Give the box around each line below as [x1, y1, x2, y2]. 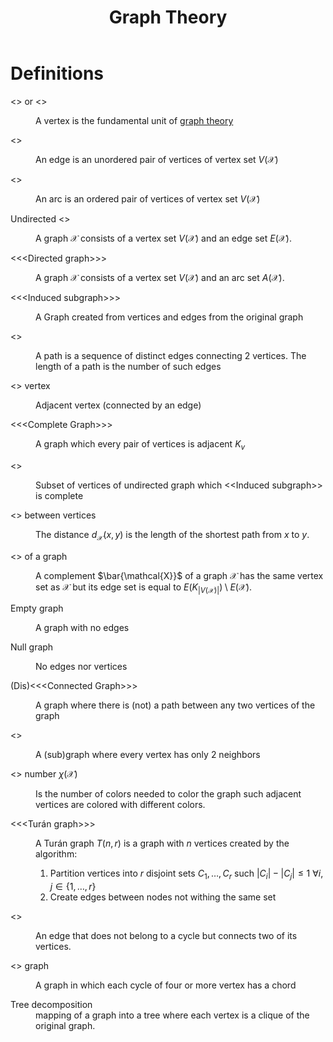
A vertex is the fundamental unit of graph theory [35, 114, 234, 126]
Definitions [10, 62, 105, 85]
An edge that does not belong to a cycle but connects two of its [35, 930, 298, 942]
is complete [35, 489, 84, 501]
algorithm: [35, 848, 78, 860]
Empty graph [10, 602, 64, 615]
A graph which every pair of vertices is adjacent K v [35, 437, 246, 452]
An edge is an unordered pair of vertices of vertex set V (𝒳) [35, 153, 279, 165]
